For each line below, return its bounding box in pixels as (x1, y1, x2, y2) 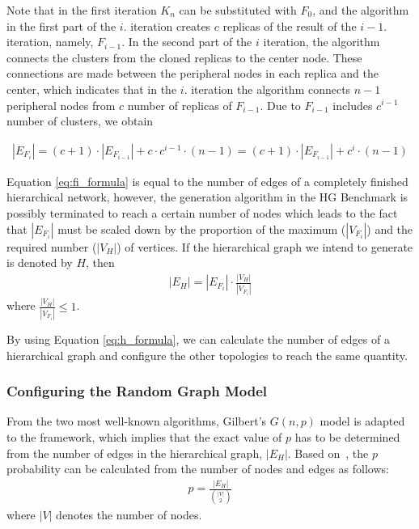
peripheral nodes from (6, 96, 116, 113)
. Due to (260, 96, 301, 113)
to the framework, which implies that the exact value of (6, 429, 282, 446)
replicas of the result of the (222, 17, 357, 34)
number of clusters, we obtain (6, 112, 154, 129)
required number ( (6, 238, 97, 255)
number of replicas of (127, 96, 232, 113)
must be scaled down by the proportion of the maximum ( (57, 220, 346, 237)
